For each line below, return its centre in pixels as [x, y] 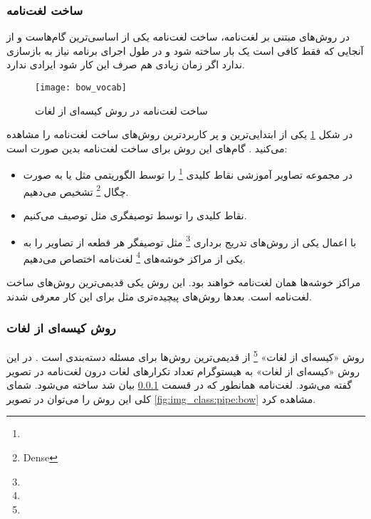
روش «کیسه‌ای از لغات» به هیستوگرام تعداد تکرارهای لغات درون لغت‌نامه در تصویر [183, 371]
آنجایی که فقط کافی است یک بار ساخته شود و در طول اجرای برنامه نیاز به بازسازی [185, 50]
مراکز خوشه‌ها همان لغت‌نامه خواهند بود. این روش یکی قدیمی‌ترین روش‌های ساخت [184, 282]
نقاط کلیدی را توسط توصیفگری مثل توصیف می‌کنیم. [135, 215]
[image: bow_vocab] [81, 88]
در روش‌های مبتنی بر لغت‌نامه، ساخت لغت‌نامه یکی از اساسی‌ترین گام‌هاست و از [178, 37]
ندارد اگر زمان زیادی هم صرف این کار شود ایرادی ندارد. [126, 64]
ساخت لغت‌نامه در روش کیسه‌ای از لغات [121, 110]
